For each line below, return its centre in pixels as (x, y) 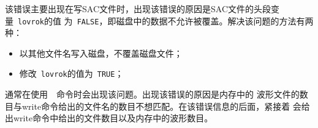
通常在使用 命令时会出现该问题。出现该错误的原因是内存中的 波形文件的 (152, 94)
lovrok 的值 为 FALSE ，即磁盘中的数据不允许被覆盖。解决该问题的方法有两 (166, 20)
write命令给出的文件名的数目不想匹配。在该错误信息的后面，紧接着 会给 (166, 106)
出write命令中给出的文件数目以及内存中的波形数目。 (109, 118)
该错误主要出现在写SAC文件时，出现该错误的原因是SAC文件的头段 (138, 9)
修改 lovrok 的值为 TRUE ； (71, 73)
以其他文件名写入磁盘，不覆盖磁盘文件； (101, 53)
